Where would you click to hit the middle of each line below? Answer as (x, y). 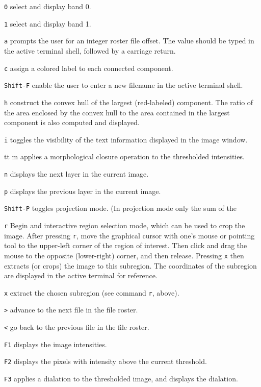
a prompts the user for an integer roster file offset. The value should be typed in (129, 41)
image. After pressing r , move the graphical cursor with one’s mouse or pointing (129, 235)
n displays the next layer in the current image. (76, 173)
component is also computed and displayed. (72, 122)
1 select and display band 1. (48, 23)
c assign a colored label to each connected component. (89, 68)
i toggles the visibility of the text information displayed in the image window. (126, 139)
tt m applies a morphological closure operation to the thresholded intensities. (124, 156)
